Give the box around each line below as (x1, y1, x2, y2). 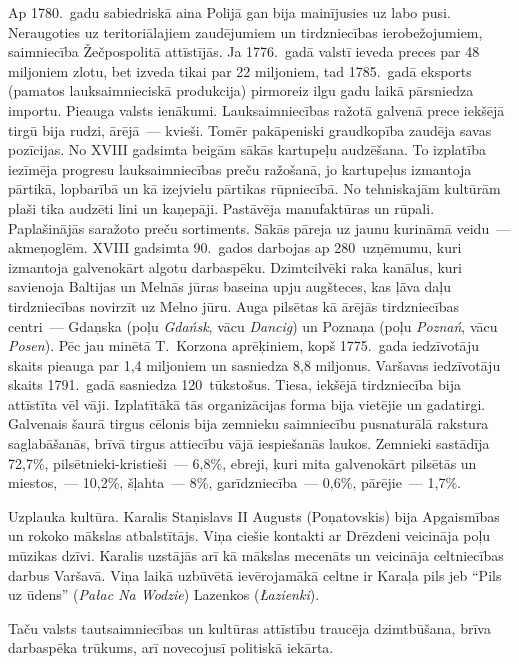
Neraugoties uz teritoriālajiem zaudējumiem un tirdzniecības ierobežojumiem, (8, 21, 483, 42)
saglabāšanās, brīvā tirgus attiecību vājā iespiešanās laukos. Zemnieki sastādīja (8, 433, 490, 454)
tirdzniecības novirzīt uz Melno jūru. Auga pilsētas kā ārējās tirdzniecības (8, 295, 459, 316)
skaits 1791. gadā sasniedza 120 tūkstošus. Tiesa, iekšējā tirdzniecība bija (8, 374, 461, 395)
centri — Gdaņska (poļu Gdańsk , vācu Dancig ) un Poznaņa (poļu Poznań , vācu (8, 315, 498, 336)
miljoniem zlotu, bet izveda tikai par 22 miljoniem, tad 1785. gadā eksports (8, 60, 472, 81)
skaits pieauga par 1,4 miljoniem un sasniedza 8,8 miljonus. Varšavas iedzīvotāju (8, 354, 501, 375)
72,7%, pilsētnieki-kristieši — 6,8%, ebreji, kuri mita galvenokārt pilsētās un (8, 452, 477, 473)
